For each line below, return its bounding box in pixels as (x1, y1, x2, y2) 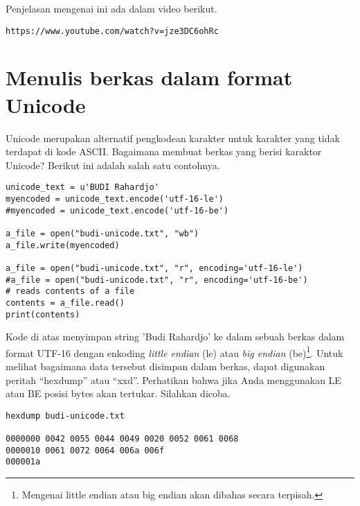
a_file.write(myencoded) (6, 240, 120, 250)
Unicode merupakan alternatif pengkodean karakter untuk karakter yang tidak (6, 130, 340, 145)
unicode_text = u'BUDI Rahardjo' (6, 182, 159, 193)
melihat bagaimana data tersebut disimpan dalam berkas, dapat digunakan (6, 359, 325, 374)
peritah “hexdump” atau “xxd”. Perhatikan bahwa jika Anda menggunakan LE (6, 372, 341, 387)
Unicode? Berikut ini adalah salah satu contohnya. (6, 157, 220, 172)
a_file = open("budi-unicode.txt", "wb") (6, 228, 199, 238)
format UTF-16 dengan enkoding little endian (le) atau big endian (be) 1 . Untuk (6, 343, 343, 360)
